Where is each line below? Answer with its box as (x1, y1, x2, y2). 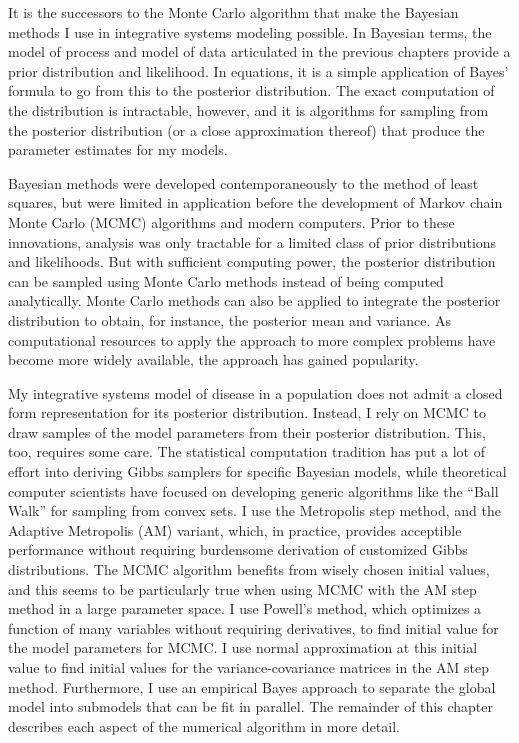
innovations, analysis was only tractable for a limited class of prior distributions (8, 231, 497, 252)
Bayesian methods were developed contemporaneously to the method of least (8, 172, 479, 193)
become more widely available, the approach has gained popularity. (8, 349, 419, 370)
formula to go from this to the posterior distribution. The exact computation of (8, 80, 495, 101)
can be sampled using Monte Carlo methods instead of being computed (8, 270, 444, 291)
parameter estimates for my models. (8, 139, 228, 160)
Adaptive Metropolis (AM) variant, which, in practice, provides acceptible (8, 519, 462, 540)
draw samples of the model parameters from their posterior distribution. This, (8, 421, 486, 442)
